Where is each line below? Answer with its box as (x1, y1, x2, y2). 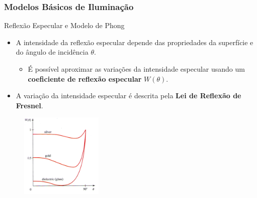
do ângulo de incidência (16, 47, 89, 57)
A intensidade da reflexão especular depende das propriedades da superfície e (16, 37, 253, 47)
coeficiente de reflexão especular (28, 73, 142, 84)
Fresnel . (16, 100, 43, 110)
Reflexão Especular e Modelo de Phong (4, 20, 125, 31)
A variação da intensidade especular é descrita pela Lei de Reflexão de (16, 90, 241, 101)
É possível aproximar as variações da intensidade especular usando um (28, 64, 245, 74)
